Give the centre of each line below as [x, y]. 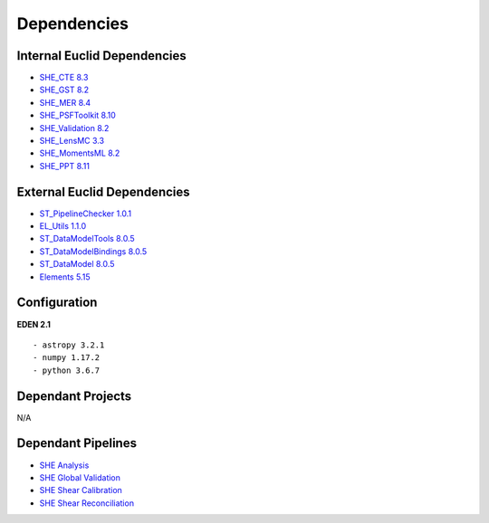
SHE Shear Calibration [81, 490]
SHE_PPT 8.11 [65, 166]
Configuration [57, 303]
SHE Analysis [64, 465]
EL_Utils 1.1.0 [62, 226]
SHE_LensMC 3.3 [72, 141]
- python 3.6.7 [67, 370]
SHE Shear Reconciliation [87, 503]
